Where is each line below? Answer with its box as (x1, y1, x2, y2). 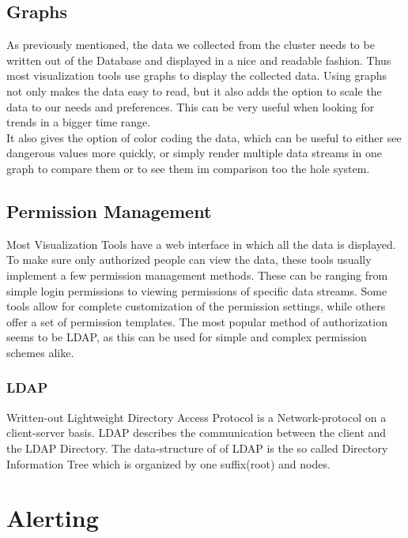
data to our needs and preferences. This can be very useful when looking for (6, 98, 375, 115)
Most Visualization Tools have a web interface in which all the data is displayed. (6, 235, 396, 252)
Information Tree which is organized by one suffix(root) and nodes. (6, 455, 331, 472)
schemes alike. (6, 344, 74, 360)
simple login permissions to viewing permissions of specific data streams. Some (6, 282, 387, 299)
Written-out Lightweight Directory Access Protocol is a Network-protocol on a (6, 408, 387, 425)
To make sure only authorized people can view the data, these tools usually (6, 251, 372, 268)
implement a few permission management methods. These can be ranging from (6, 266, 388, 283)
